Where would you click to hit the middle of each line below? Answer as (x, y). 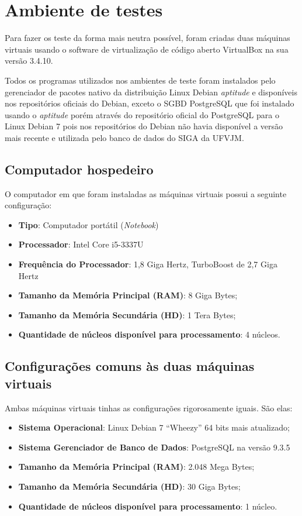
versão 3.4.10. (29, 61)
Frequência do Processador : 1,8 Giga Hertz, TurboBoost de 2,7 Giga (148, 264)
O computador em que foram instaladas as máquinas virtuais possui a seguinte (146, 193)
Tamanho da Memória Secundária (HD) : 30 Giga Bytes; (129, 486)
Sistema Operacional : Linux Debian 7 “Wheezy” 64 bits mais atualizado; (154, 427)
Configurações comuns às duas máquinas (130, 366)
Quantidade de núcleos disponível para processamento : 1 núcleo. (148, 506)
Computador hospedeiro (79, 169)
